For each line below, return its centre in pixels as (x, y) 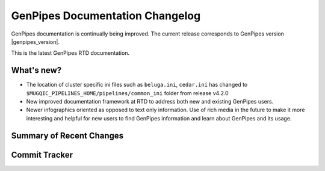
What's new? (36, 70)
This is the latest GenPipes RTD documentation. (70, 53)
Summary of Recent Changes (67, 135)
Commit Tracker (42, 154)
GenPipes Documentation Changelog (106, 16)
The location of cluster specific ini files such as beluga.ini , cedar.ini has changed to (137, 85)
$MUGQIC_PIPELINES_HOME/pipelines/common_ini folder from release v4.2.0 (127, 93)
